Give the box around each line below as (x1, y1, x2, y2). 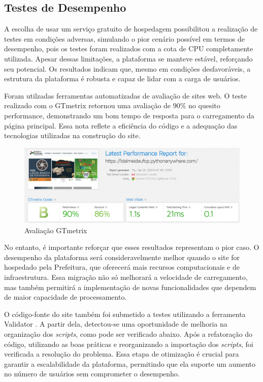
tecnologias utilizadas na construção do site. (4, 130, 141, 141)
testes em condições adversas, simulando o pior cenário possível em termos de (4, 33, 245, 44)
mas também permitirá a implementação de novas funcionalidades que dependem (4, 281, 256, 292)
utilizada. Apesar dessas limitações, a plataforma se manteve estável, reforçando (4, 53, 253, 63)
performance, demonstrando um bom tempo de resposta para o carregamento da (4, 110, 254, 120)
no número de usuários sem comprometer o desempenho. (4, 368, 180, 379)
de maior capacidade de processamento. (4, 292, 127, 302)
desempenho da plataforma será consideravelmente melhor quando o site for (4, 251, 240, 262)
